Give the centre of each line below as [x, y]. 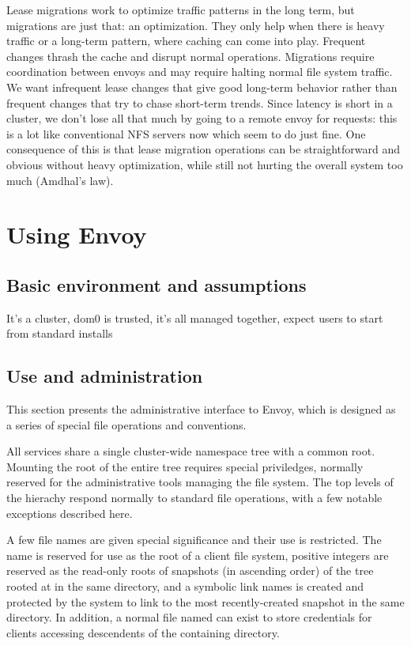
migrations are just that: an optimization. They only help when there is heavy [196, 25]
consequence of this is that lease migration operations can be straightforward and [204, 149]
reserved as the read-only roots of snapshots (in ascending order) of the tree [190, 570]
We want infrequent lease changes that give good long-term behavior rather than [202, 87]
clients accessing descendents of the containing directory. [143, 632]
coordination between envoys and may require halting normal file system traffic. [200, 72]
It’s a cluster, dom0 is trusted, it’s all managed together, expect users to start [195, 317]
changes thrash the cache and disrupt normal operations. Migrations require [190, 56]
